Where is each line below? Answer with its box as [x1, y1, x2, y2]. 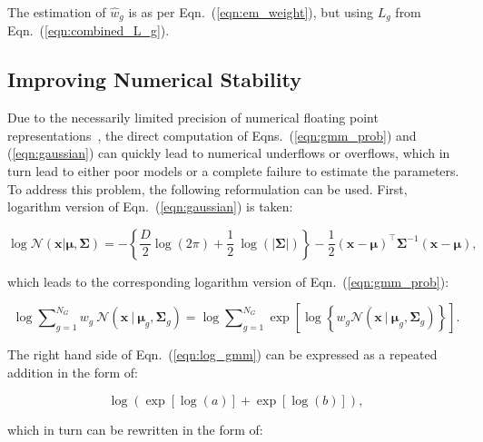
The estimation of [7, 3, 106, 21]
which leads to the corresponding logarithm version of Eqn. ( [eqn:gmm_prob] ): [7, 271, 449, 290]
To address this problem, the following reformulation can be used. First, [7, 179, 408, 198]
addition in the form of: [7, 363, 138, 381]
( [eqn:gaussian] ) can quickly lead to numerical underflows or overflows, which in [7, 143, 450, 162]
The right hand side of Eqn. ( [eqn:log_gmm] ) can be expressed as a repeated [7, 345, 438, 364]
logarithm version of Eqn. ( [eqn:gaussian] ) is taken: [7, 197, 293, 216]
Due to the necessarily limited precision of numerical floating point [7, 108, 379, 127]
